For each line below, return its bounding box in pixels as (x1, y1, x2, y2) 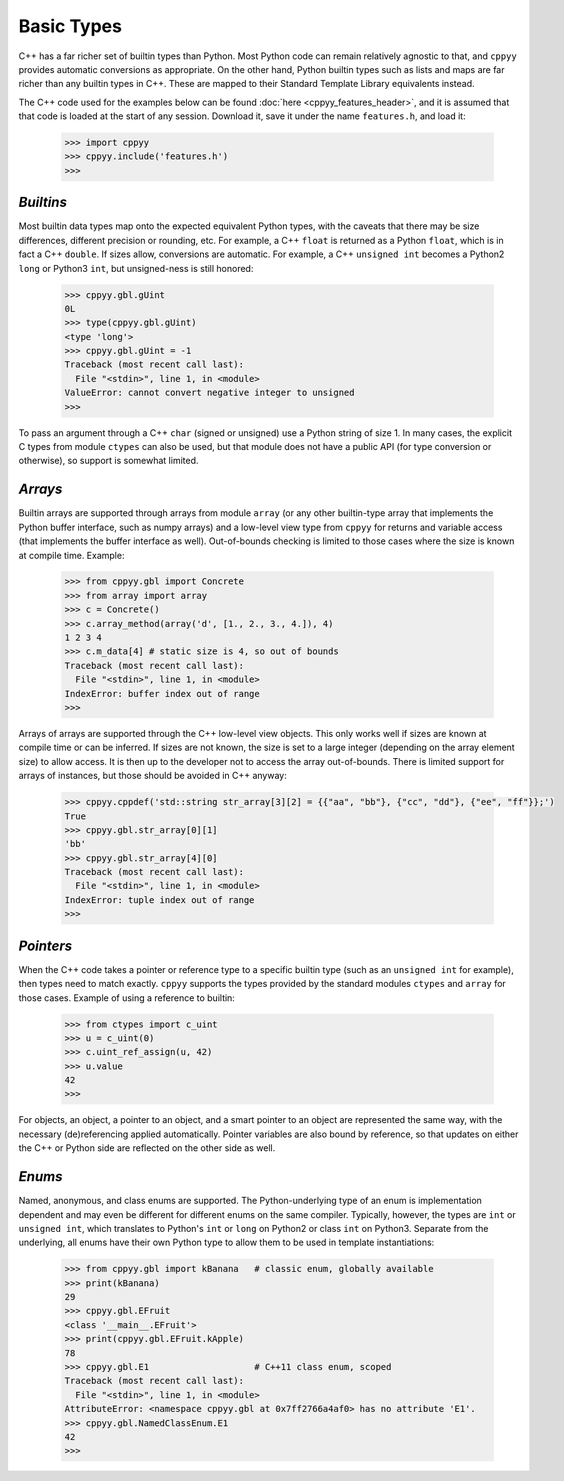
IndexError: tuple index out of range (64, 894, 255, 905)
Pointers (18, 937, 73, 954)
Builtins (18, 194, 67, 211)
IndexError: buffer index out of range (64, 688, 260, 699)
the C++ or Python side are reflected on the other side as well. (18, 1142, 276, 1154)
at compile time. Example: (18, 549, 125, 561)
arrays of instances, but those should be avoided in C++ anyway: (18, 770, 287, 782)
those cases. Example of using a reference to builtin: (18, 991, 235, 1004)
